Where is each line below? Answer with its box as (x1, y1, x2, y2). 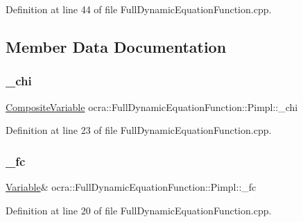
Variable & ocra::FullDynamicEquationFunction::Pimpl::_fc (6, 180, 257, 194)
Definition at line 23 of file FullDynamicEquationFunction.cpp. (6, 123, 272, 137)
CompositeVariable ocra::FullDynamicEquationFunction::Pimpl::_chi (6, 99, 298, 114)
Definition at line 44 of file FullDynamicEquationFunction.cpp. (6, 2, 272, 16)
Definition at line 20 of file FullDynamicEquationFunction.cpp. (6, 203, 272, 217)
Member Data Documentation (6, 35, 227, 57)
